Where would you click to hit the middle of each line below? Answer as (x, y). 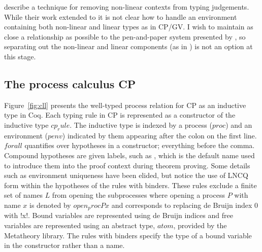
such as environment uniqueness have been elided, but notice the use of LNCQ (126, 175)
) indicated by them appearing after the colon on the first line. (159, 135)
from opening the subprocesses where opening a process (138, 195)
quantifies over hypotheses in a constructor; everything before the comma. (140, 145)
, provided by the (200, 225)
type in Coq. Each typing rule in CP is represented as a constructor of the (120, 115)
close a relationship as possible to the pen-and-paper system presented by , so (125, 36)
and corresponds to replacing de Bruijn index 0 (185, 205)
